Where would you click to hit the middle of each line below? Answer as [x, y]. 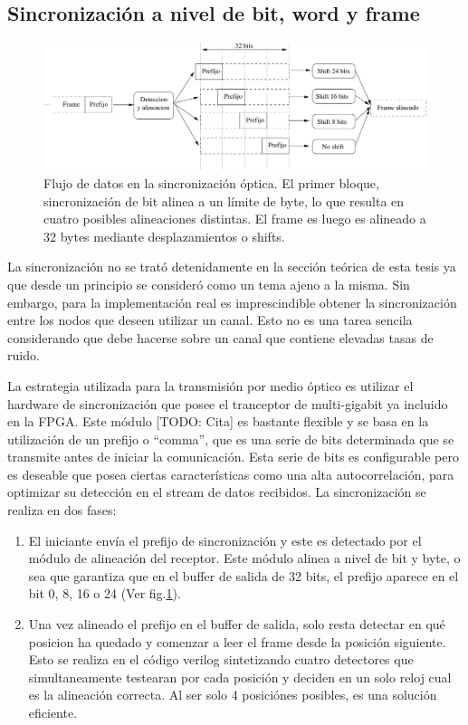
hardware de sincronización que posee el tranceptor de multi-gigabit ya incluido [228, 403]
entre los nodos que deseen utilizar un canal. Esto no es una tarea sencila [210, 320]
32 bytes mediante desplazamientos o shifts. [164, 236]
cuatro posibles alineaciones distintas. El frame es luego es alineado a [235, 219]
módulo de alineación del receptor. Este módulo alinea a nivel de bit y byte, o [244, 558]
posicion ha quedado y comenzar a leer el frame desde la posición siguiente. [237, 641]
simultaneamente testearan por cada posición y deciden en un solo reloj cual [240, 677]
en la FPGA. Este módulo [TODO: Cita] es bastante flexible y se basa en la [218, 421]
